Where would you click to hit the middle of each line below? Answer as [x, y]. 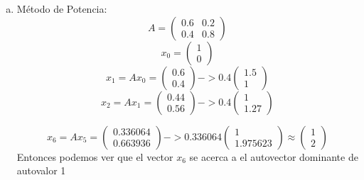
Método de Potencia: [62, 9]
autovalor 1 [41, 170]
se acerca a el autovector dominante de [274, 156]
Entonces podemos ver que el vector [95, 156]
